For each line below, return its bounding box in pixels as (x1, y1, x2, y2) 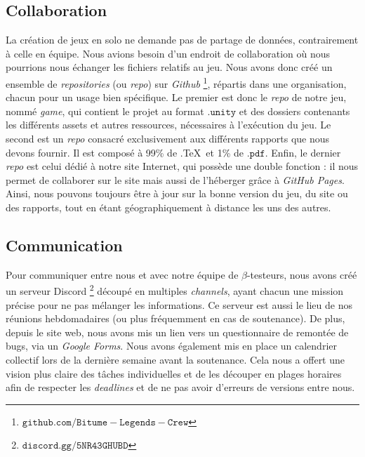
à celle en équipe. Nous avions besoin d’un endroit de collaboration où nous (6, 46, 331, 60)
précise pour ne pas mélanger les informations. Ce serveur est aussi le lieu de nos (6, 297, 352, 312)
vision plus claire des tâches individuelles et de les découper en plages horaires (6, 366, 342, 380)
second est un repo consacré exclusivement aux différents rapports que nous (6, 131, 330, 146)
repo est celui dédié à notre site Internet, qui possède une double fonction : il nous (6, 159, 359, 173)
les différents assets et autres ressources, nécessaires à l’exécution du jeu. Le (6, 117, 331, 132)
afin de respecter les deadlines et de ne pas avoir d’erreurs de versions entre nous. (6, 380, 355, 395)
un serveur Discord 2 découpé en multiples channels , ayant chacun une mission (6, 282, 344, 298)
